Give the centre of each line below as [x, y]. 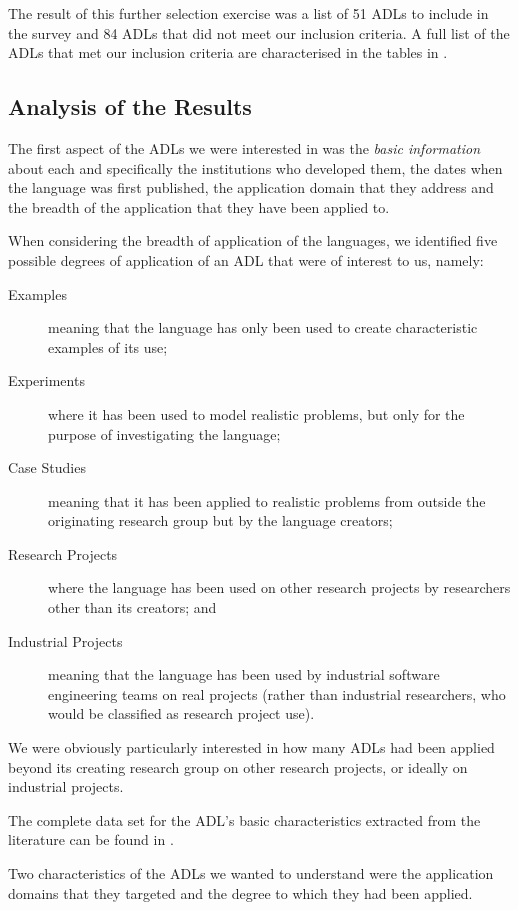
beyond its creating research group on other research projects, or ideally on [238, 766]
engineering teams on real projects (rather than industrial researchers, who [277, 693]
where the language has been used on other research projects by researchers [279, 587]
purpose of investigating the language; [164, 433]
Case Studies [47, 467]
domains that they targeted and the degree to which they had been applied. [240, 892]
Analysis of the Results [130, 106]
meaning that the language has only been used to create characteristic [263, 327]
